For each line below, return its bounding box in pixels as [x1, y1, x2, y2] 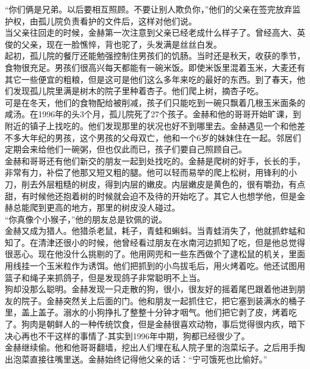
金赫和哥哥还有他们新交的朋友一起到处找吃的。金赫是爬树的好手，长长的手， [5, 154, 305, 167]
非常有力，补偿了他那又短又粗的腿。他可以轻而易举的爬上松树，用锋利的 [5, 166, 289, 179]
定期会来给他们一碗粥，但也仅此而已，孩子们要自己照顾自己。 [5, 143, 247, 155]
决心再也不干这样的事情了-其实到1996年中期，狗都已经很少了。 [5, 329, 250, 342]
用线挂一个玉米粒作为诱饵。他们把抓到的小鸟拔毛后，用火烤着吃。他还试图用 [5, 259, 305, 272]
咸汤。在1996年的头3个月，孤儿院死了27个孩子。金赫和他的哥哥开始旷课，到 [5, 108, 301, 120]
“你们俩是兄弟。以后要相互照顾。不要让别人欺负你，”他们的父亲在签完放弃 [5, 3, 293, 15]
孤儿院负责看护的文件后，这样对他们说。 [38, 14, 197, 27]
